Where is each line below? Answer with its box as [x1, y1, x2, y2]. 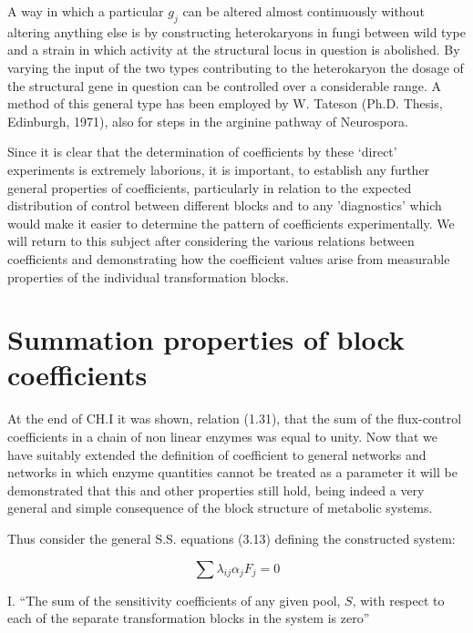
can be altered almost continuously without [182, 2, 425, 20]
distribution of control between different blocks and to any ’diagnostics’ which [7, 196, 442, 215]
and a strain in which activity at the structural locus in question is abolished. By [7, 40, 460, 59]
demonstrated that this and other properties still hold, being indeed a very [7, 480, 425, 499]
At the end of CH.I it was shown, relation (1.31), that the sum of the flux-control [7, 409, 462, 428]
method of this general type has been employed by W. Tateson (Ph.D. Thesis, [7, 94, 443, 113]
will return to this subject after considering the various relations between [7, 231, 415, 250]
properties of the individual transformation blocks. [7, 267, 289, 286]
